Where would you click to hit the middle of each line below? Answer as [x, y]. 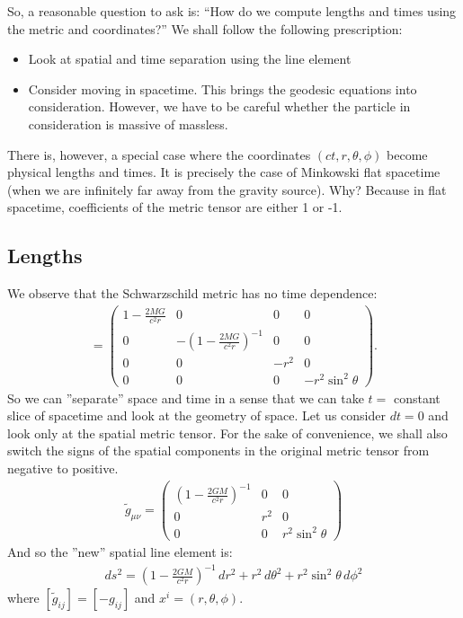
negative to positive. [63, 468]
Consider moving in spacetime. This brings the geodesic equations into [223, 88]
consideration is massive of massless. [128, 124]
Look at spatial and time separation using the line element [190, 59]
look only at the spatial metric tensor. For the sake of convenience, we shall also [227, 433]
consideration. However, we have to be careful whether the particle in [219, 106]
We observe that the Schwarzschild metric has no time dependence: [192, 293]
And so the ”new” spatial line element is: [120, 551]
